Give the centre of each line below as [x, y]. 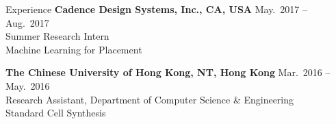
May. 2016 [28, 85]
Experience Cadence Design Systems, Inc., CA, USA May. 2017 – [156, 9]
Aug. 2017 [27, 22]
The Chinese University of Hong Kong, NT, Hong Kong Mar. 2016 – [168, 72]
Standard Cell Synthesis [56, 113]
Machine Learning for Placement [74, 49]
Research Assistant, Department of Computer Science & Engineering [150, 99]
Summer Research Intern [57, 36]
